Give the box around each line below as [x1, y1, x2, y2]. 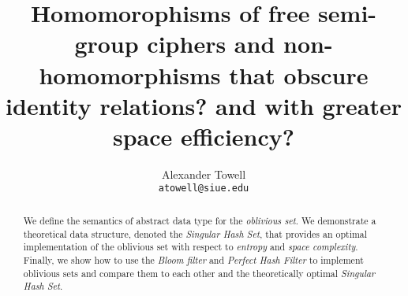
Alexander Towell [161, 165, 246, 182]
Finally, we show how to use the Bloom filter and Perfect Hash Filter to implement [23, 253, 364, 266]
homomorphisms [39, 58, 221, 91]
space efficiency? [112, 120, 295, 152]
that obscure [229, 58, 369, 91]
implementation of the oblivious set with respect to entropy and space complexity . [23, 240, 358, 253]
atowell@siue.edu [158, 183, 249, 194]
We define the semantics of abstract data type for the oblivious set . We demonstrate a [23, 213, 376, 227]
